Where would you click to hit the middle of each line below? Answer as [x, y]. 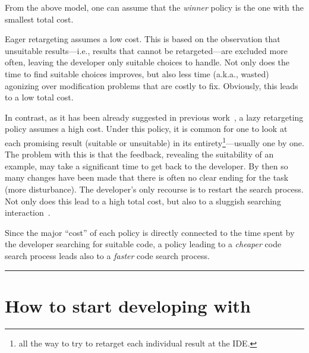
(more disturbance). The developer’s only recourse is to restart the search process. [154, 189]
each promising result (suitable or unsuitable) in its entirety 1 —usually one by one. [154, 141]
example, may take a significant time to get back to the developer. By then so [146, 166]
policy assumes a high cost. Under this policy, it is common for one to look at [146, 129]
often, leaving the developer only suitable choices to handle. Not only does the [147, 62]
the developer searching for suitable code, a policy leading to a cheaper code [143, 244]
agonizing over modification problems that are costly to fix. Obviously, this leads [152, 85]
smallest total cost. [39, 19]
